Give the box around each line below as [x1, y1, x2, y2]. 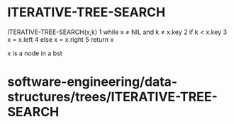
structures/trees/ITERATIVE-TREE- [7, 89, 218, 105]
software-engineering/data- [7, 74, 178, 90]
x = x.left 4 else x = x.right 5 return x [7, 35, 114, 43]
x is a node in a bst [7, 49, 62, 57]
